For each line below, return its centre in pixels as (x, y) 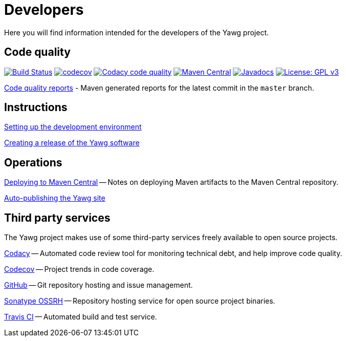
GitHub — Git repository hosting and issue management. (99, 285)
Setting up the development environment (73, 127)
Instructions (36, 108)
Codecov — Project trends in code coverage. (79, 269)
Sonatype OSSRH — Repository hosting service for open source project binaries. (140, 301)
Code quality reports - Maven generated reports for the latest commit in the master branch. (159, 88)
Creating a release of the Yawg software (72, 143)
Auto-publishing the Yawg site (55, 198)
